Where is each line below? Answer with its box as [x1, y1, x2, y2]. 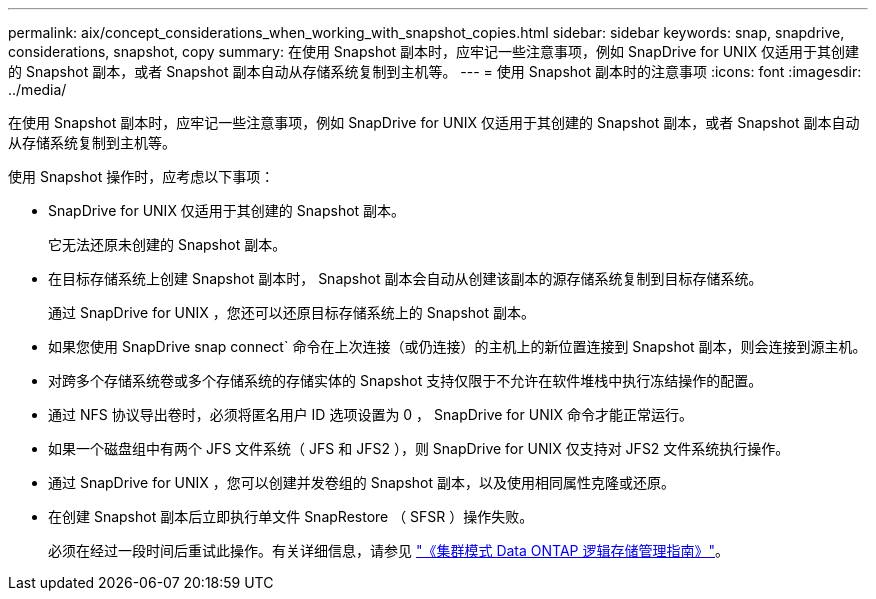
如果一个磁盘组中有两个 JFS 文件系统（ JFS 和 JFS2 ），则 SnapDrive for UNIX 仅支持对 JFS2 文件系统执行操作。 [48, 440, 790, 457]
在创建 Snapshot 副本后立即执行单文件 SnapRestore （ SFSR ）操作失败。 [48, 508, 534, 525]
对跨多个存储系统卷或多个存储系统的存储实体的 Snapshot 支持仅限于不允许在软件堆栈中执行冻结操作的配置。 [48, 372, 763, 389]
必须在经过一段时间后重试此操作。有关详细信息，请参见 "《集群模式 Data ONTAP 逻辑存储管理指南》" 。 [48, 542, 729, 559]
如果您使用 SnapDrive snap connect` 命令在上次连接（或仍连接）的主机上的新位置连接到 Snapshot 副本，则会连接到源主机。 [48, 338, 867, 355]
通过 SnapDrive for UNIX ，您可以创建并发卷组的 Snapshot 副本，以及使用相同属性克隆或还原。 [48, 474, 676, 491]
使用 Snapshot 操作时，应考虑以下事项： [8, 168, 275, 185]
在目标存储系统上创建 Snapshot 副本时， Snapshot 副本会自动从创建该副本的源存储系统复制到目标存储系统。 [48, 270, 763, 287]
